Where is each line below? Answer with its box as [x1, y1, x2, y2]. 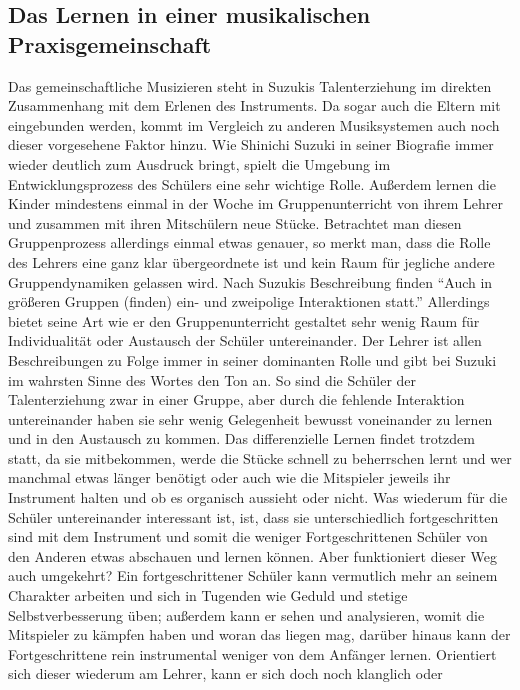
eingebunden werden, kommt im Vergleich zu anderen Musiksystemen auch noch [8, 114, 500, 135]
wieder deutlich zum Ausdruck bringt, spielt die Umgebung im [8, 153, 391, 174]
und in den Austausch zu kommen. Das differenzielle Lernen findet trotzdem [8, 428, 475, 449]
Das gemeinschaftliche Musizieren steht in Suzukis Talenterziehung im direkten [8, 75, 492, 96]
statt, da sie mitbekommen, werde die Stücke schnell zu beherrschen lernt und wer [8, 447, 512, 468]
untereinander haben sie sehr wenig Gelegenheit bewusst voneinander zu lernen [8, 408, 493, 429]
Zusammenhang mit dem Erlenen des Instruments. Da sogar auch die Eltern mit [8, 95, 501, 116]
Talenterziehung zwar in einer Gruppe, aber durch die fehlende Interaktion [8, 389, 465, 410]
